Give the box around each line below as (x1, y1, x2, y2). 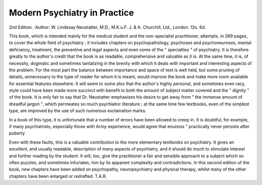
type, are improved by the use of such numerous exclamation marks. (9, 108, 147, 114)
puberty (9, 130, 25, 136)
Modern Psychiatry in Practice (9, 7, 134, 18)
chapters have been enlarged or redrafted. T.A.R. (9, 173, 107, 179)
